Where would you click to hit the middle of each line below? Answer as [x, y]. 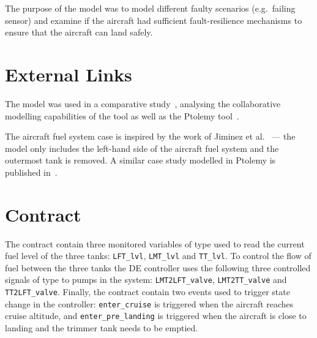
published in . [31, 172]
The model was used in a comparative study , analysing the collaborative [143, 103]
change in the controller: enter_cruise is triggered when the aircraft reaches [149, 303]
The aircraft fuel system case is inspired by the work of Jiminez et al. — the [150, 136]
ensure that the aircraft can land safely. [79, 32]
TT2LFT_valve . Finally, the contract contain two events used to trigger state [147, 292]
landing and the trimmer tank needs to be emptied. [102, 328]
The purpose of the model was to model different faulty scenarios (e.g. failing [150, 8]
